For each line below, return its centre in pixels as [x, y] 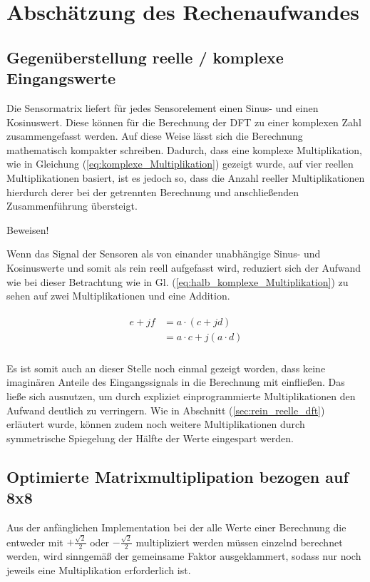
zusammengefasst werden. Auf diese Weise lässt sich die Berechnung [155, 136]
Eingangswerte [61, 78]
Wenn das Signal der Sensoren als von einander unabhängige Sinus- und [164, 254]
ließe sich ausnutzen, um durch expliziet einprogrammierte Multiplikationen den [181, 396]
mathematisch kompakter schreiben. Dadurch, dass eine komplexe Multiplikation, [184, 149]
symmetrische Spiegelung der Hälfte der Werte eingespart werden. [150, 438]
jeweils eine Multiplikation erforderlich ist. [99, 570]
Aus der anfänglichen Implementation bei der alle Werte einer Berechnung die [176, 527]
